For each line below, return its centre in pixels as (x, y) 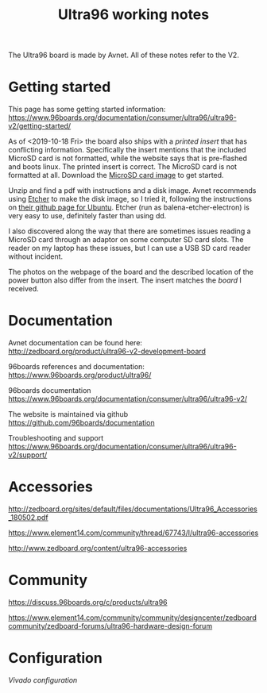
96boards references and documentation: (77, 367)
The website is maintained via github (68, 414)
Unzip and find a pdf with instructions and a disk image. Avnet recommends (132, 191)
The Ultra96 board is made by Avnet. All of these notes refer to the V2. (124, 55)
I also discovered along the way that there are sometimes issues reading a (130, 231)
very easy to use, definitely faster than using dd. (87, 216)
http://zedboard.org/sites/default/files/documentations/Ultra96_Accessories (133, 509)
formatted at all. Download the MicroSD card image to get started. (116, 175)
